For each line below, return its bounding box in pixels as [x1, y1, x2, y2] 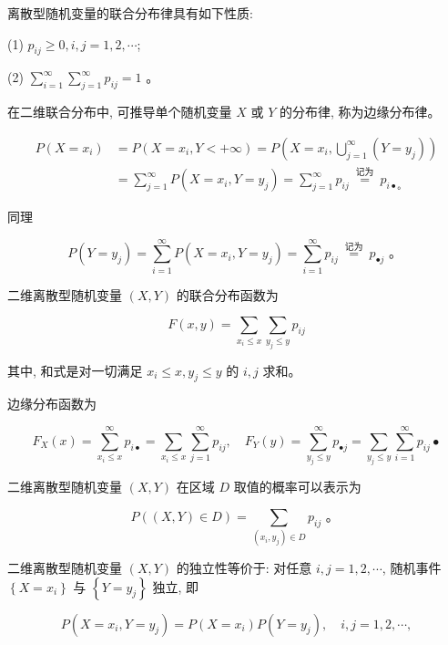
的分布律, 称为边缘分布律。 [279, 102, 441, 121]
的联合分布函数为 [176, 285, 279, 304]
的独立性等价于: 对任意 [176, 558, 312, 577]
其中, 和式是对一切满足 [7, 360, 143, 380]
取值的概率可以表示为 [233, 477, 361, 496]
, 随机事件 [382, 558, 442, 577]
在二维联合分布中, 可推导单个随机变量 [7, 102, 232, 121]
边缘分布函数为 [7, 394, 97, 413]
